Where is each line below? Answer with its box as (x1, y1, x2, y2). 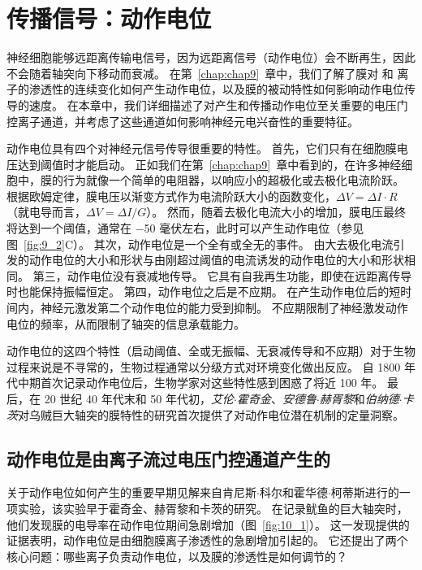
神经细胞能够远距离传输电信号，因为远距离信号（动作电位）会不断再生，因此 (6, 49, 416, 66)
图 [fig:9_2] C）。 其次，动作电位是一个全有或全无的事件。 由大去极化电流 (6, 235, 394, 252)
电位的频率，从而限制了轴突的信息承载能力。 (6, 315, 245, 332)
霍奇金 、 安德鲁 (236, 390, 316, 407)
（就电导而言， (6, 203, 86, 220)
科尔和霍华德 (259, 484, 328, 501)
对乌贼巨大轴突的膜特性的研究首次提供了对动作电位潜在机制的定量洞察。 (18, 406, 404, 423)
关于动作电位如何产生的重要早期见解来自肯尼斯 (6, 484, 256, 501)
